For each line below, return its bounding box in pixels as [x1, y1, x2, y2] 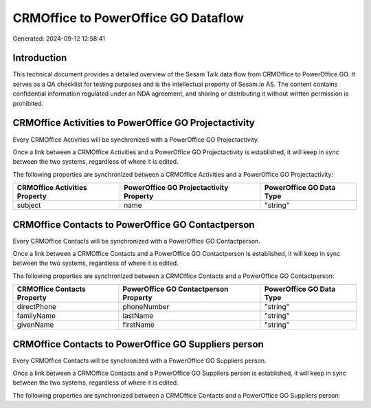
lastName [122, 311, 154, 321]
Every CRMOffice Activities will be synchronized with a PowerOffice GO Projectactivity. [12, 135, 260, 144]
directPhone [16, 302, 56, 312]
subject [16, 200, 41, 210]
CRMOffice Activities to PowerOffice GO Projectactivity [12, 117, 255, 129]
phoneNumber [122, 302, 170, 312]
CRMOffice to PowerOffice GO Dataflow [12, 10, 244, 25]
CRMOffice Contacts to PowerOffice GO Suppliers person [12, 338, 264, 350]
